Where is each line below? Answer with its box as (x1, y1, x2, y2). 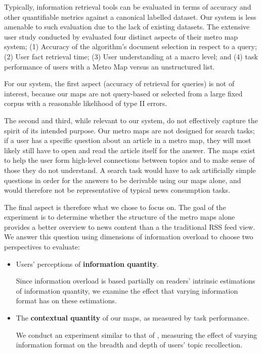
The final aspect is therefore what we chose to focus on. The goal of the (4, 201, 226, 212)
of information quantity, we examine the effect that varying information (16, 285, 238, 296)
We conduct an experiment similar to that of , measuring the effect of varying (16, 329, 257, 340)
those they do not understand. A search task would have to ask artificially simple (4, 164, 256, 175)
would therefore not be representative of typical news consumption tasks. (4, 185, 230, 195)
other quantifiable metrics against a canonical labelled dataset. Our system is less (4, 11, 256, 22)
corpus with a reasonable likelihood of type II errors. (4, 98, 167, 109)
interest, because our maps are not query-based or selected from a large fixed (4, 88, 243, 98)
